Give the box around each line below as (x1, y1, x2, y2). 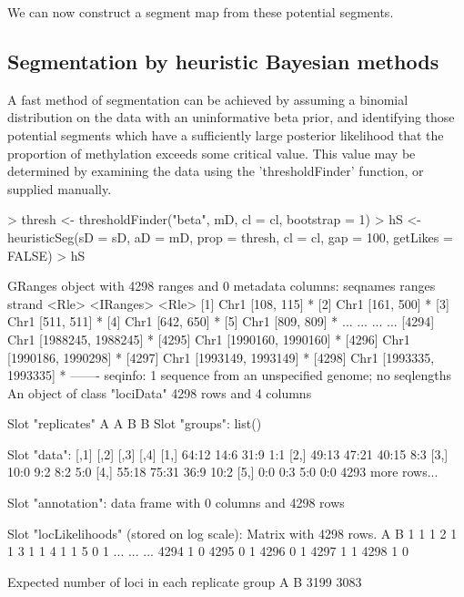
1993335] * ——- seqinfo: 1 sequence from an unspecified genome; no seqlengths (7, 365, 452, 385)
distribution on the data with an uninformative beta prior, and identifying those (7, 108, 455, 127)
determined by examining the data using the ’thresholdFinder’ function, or (7, 161, 424, 180)
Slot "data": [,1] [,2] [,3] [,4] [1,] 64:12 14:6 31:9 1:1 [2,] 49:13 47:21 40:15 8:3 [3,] (7, 444, 449, 463)
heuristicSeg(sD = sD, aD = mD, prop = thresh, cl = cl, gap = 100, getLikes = (7, 227, 453, 246)
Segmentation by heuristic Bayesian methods (7, 46, 439, 75)
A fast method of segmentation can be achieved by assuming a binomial (7, 89, 409, 108)
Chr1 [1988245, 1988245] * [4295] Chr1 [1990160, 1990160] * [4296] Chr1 (7, 329, 410, 348)
